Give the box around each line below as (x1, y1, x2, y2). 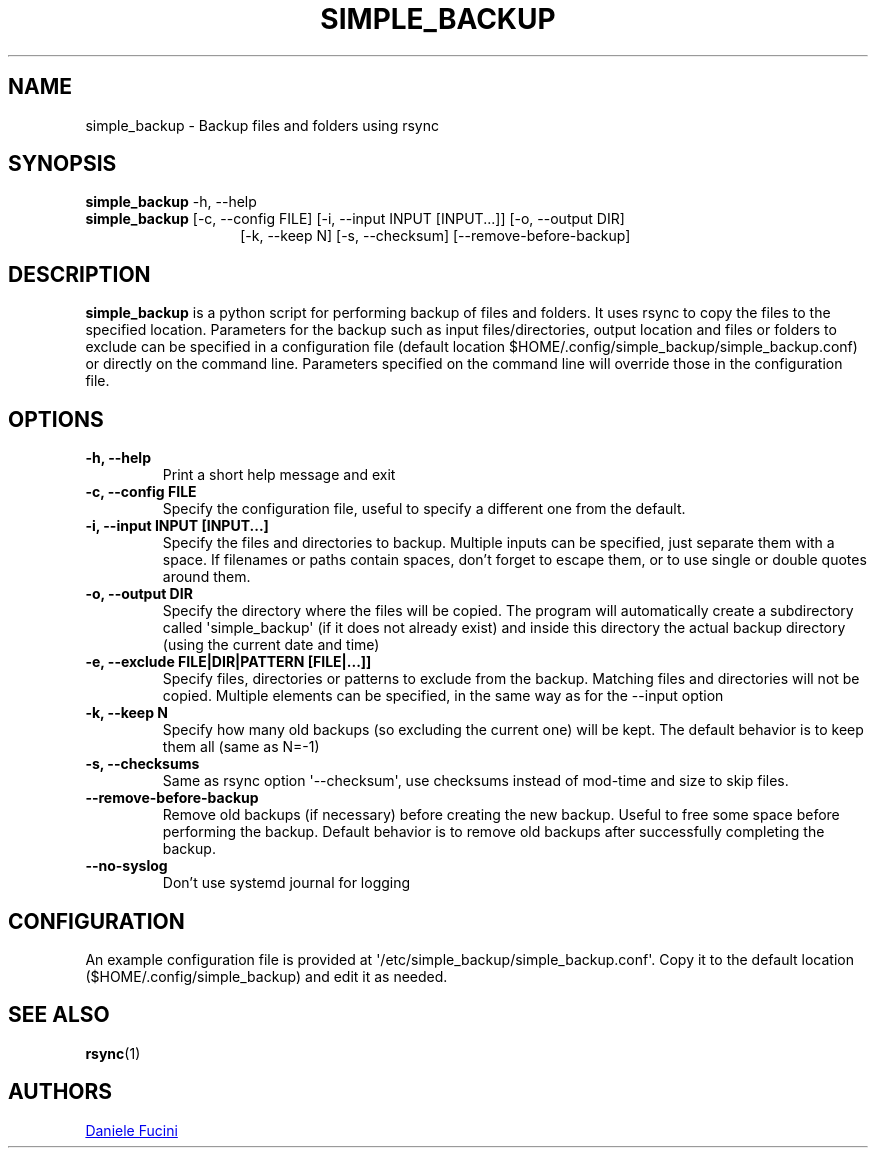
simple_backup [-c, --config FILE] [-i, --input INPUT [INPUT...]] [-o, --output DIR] (85, 210, 625, 228)
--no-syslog (85, 857, 168, 875)
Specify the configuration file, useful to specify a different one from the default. (162, 500, 686, 518)
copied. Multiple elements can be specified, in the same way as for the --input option (162, 687, 724, 705)
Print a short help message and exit (162, 466, 396, 484)
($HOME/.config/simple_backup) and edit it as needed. (85, 967, 448, 985)
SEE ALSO (8, 1002, 110, 1028)
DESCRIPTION (8, 261, 151, 287)
